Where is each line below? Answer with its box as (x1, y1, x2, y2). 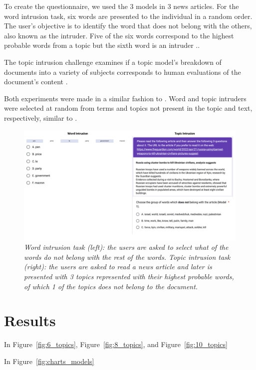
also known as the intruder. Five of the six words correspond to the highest (4, 30, 234, 40)
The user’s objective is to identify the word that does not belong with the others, (4, 20, 252, 31)
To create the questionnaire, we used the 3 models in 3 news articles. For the (4, 1, 239, 11)
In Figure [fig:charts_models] (4, 356, 94, 366)
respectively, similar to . (4, 112, 77, 123)
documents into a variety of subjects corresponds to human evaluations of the (4, 66, 241, 77)
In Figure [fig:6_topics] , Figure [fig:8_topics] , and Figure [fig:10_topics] (4, 339, 228, 350)
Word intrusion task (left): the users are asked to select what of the (24, 242, 229, 252)
